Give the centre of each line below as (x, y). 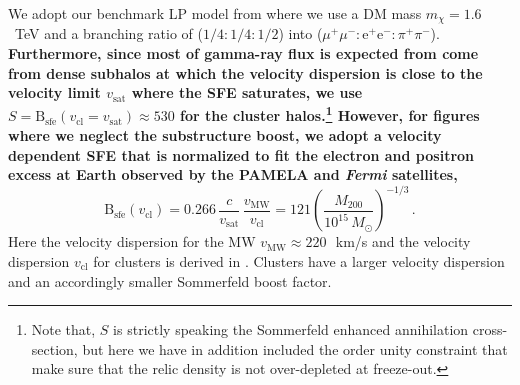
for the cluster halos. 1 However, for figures (330, 114)
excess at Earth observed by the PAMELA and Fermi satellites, (233, 174)
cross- (490, 329)
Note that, (63, 329)
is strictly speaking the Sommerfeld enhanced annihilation (291, 329)
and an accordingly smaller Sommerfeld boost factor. (170, 280)
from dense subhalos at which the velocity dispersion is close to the (245, 72)
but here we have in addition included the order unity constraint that (295, 348)
